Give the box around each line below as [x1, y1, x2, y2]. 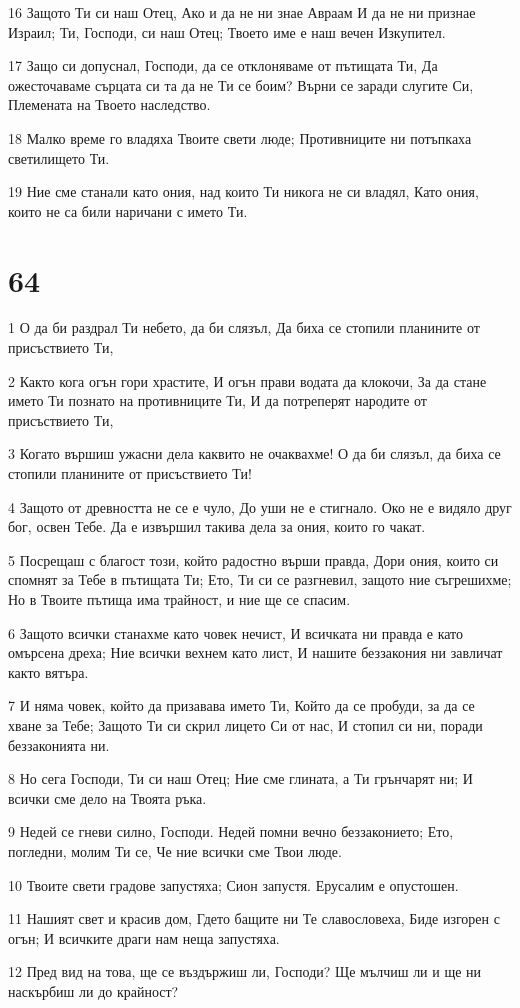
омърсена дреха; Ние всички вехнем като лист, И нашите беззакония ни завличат [8, 642, 503, 663]
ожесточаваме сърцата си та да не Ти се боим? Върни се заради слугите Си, [8, 74, 474, 95]
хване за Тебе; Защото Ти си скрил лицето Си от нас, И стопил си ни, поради [8, 714, 483, 735]
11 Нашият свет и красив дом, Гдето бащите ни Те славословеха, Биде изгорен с [8, 908, 500, 929]
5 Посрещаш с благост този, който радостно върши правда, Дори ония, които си [8, 549, 499, 570]
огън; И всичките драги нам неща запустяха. [8, 927, 280, 948]
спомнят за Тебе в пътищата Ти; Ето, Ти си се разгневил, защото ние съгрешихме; [8, 569, 512, 590]
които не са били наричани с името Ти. [8, 200, 248, 221]
